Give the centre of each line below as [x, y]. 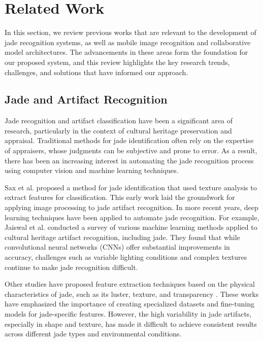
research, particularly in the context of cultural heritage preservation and [118, 130]
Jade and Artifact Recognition [86, 99]
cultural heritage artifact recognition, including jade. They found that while [122, 237]
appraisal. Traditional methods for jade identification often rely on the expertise [129, 140]
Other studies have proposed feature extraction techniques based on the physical [130, 284]
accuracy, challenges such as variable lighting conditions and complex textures [126, 257]
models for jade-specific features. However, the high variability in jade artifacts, [128, 313]
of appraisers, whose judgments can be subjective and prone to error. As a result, [131, 150]
